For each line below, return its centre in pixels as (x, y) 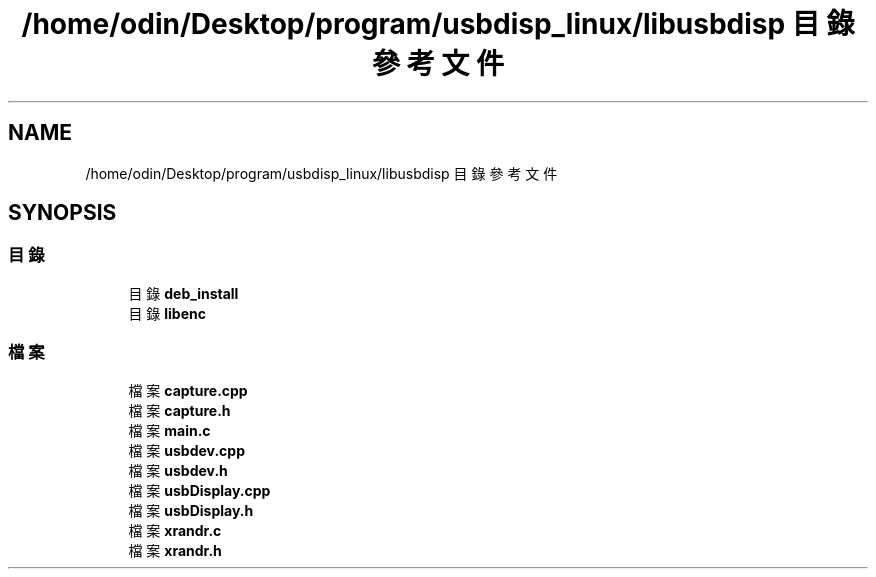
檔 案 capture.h (179, 410)
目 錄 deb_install (183, 293)
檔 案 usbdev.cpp (186, 450)
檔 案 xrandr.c (175, 530)
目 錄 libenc (167, 313)
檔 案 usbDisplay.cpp (199, 490)
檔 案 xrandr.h (175, 550)
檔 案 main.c (169, 430)
